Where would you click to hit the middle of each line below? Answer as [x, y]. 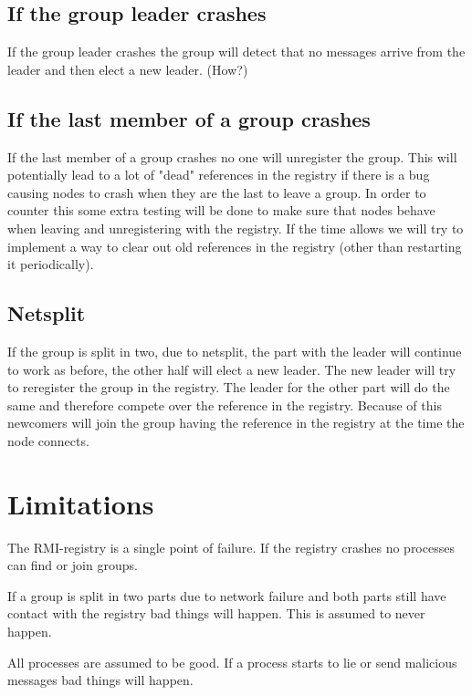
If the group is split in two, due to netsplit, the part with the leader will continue [235, 351]
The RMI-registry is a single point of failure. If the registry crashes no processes [231, 547]
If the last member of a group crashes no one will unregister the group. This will [232, 156]
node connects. [48, 440]
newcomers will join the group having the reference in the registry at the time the [236, 423]
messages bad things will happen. [100, 680]
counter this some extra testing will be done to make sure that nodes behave [221, 210]
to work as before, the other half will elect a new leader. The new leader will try [232, 369]
